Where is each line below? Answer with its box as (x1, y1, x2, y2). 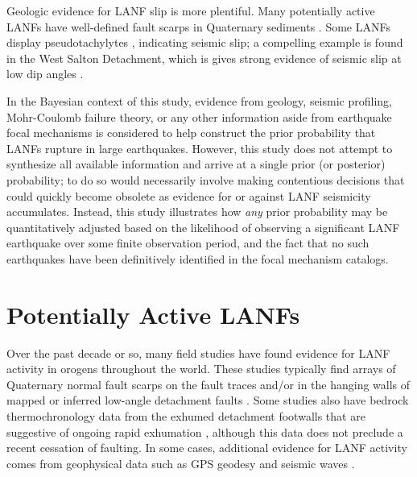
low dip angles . (6, 65, 84, 82)
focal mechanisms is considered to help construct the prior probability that (6, 124, 376, 141)
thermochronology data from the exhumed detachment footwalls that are (6, 408, 365, 424)
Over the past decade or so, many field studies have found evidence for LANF (6, 344, 390, 361)
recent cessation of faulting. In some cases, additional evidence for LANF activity (6, 439, 407, 456)
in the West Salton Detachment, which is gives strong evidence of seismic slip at (6, 49, 402, 66)
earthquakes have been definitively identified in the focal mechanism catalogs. (6, 250, 389, 267)
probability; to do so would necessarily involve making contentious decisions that (6, 171, 405, 188)
